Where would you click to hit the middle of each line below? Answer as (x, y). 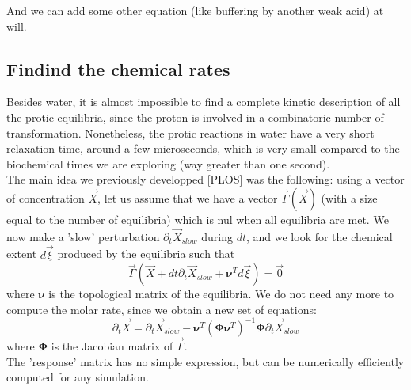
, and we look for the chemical (319, 236)
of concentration (46, 197)
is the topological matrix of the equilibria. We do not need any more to (221, 294)
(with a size (349, 197)
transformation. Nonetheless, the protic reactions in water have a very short (190, 133)
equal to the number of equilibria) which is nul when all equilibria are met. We (198, 219)
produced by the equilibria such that (146, 254)
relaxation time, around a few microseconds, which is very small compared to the (203, 148)
